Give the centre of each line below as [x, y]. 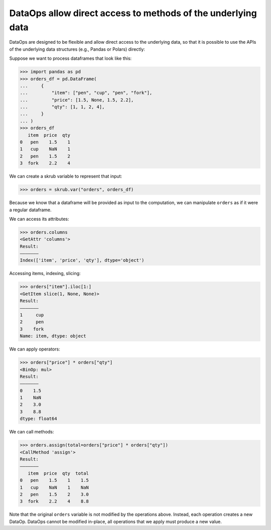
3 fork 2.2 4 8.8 [54, 501]
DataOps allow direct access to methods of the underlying [133, 13]
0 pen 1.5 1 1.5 [54, 480]
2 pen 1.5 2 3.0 [54, 494]
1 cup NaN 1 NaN [54, 487]
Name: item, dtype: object [53, 336]
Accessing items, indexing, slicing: [45, 274]
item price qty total [58, 473]
